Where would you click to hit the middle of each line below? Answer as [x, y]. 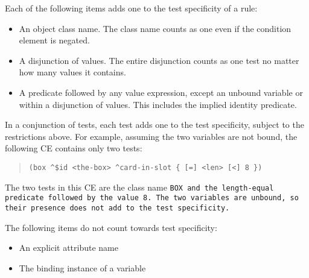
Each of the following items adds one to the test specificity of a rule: [131, 8]
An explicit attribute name [68, 248]
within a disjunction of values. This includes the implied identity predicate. [158, 104]
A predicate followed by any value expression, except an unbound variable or [161, 92]
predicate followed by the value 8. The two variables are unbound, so [152, 198]
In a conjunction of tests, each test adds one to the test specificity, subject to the [154, 125]
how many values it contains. [72, 72]
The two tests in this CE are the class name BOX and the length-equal [139, 187]
